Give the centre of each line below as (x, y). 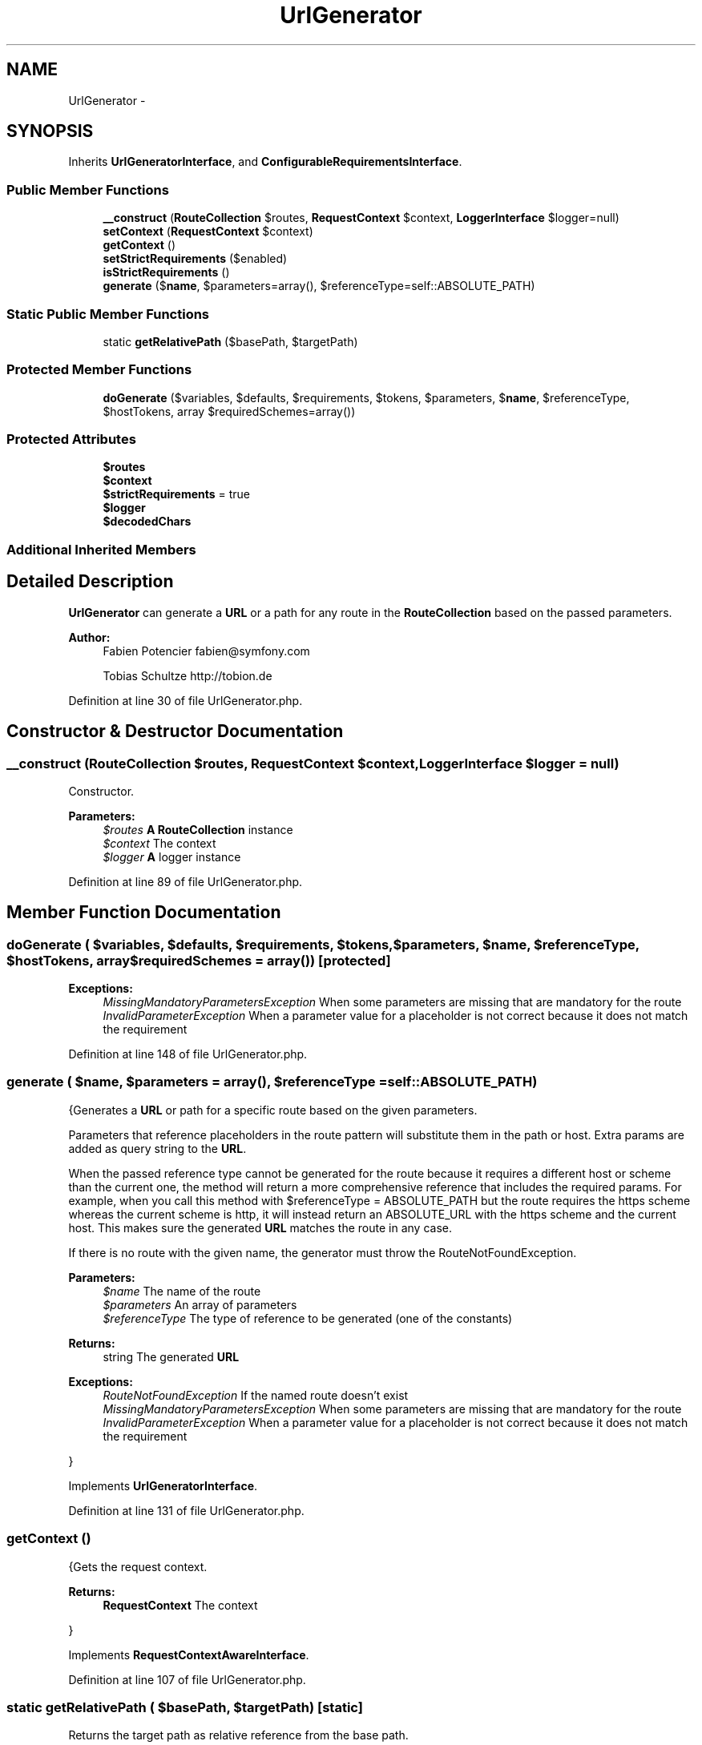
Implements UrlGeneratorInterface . (163, 1485)
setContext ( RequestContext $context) (208, 232)
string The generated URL (171, 1356)
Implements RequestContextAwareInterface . (189, 1654)
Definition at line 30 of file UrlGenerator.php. (186, 700)
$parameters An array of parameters (200, 1304)
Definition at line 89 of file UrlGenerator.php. (186, 881)
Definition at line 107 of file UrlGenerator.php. (187, 1679)
